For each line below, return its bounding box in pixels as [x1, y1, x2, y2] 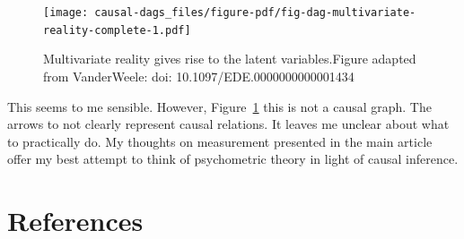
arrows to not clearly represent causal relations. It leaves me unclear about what [7, 115, 450, 133]
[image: [43, 6, 89, 19]
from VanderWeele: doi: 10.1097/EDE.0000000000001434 [43, 66, 355, 85]
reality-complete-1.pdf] [43, 23, 191, 37]
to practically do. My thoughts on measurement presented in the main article [7, 132, 433, 150]
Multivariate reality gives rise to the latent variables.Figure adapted [43, 49, 416, 68]
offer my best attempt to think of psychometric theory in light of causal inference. [7, 149, 459, 168]
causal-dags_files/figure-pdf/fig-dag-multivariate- [94, 6, 416, 19]
